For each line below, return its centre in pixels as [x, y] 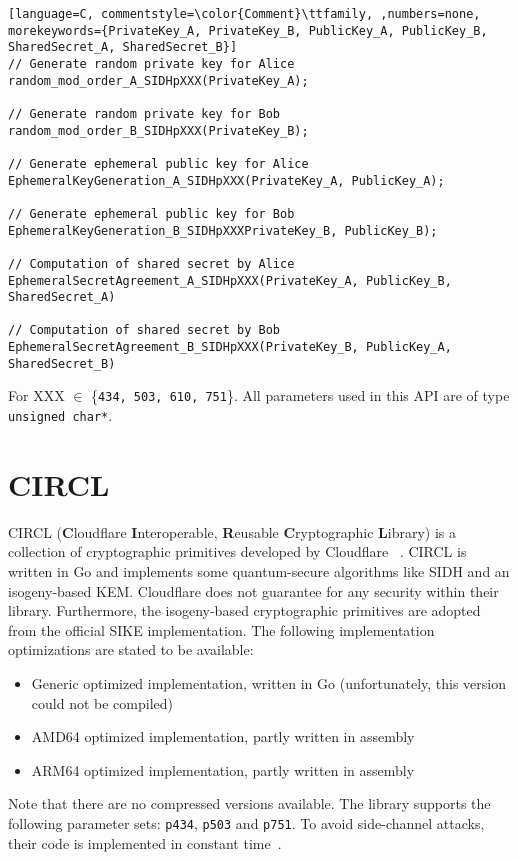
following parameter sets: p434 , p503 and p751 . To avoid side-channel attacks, [246, 823]
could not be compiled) [102, 702]
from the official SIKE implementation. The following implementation [221, 629]
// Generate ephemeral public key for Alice [158, 163]
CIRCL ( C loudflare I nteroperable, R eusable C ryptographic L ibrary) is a [232, 531]
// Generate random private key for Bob [144, 113]
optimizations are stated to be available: [131, 649]
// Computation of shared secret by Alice [151, 263]
